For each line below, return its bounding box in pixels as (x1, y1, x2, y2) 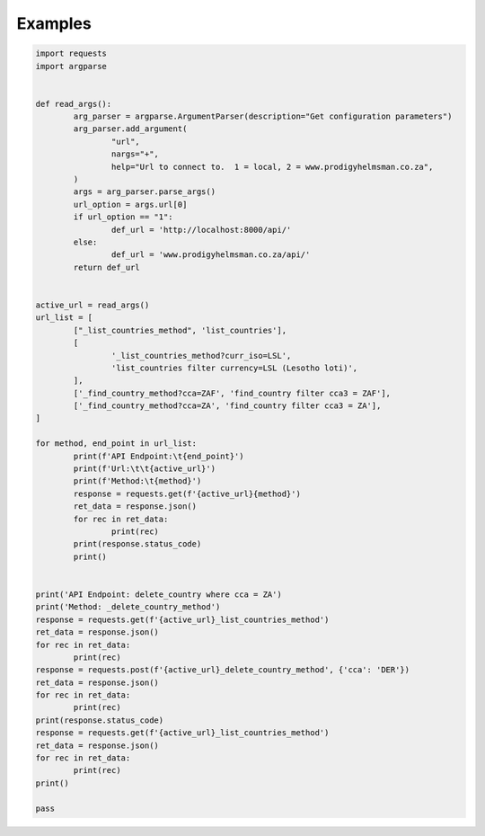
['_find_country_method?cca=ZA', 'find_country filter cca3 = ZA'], (73, 401, 382, 411)
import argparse (35, 61, 108, 71)
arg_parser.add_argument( (73, 124, 188, 134)
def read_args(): (35, 99, 112, 109)
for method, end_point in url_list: (35, 439, 198, 449)
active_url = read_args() (35, 299, 150, 310)
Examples (16, 13, 92, 33)
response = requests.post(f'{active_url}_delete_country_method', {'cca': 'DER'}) (35, 665, 410, 675)
